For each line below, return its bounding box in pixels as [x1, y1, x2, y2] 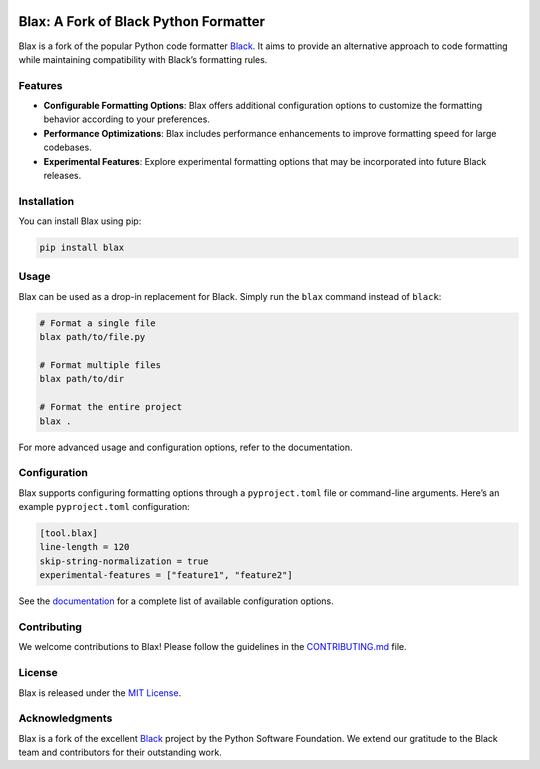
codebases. [43, 141, 92, 154]
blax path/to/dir [39, 373, 125, 385]
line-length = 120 [39, 541, 130, 553]
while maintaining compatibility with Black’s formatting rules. [18, 53, 268, 65]
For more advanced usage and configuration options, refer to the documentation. [18, 441, 354, 453]
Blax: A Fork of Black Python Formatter [18, 13, 265, 30]
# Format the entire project [39, 401, 183, 413]
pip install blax [39, 242, 125, 254]
